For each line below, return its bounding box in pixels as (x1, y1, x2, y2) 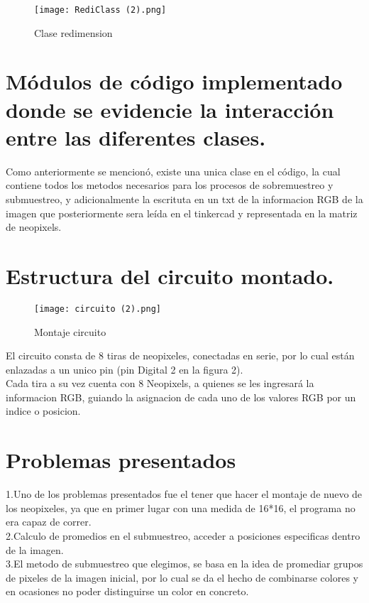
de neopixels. (6, 219, 62, 234)
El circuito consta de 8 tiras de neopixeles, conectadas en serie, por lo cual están (6, 348, 355, 363)
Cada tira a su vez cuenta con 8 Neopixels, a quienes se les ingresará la (6, 376, 314, 391)
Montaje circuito (34, 324, 106, 339)
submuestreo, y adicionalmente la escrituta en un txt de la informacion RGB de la (6, 191, 363, 206)
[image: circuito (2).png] (34, 303, 161, 314)
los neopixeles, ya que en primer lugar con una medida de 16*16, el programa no (6, 500, 356, 515)
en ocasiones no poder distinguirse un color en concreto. (6, 584, 249, 599)
